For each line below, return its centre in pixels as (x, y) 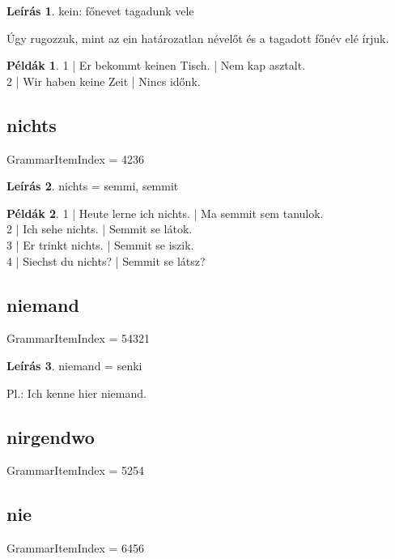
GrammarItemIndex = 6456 (76, 548)
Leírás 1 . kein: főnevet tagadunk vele (100, 11)
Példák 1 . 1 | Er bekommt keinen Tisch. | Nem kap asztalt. (156, 65)
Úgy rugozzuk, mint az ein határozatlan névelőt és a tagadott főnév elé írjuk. (198, 38)
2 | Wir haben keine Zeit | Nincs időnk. (104, 81)
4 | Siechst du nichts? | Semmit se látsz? (106, 260)
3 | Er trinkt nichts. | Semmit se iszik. (100, 244)
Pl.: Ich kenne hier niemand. (76, 393)
